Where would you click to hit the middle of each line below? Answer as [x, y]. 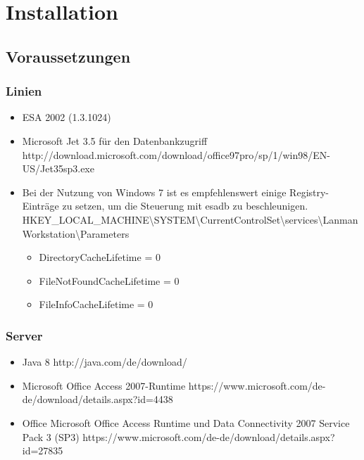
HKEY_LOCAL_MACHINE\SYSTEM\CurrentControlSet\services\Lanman [190, 219]
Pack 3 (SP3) [51, 436]
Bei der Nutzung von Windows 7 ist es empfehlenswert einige [154, 192]
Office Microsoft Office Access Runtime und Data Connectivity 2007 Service [186, 422]
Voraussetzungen [68, 56]
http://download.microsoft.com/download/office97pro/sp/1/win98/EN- [176, 154]
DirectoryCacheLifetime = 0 [100, 257]
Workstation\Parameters [76, 233]
